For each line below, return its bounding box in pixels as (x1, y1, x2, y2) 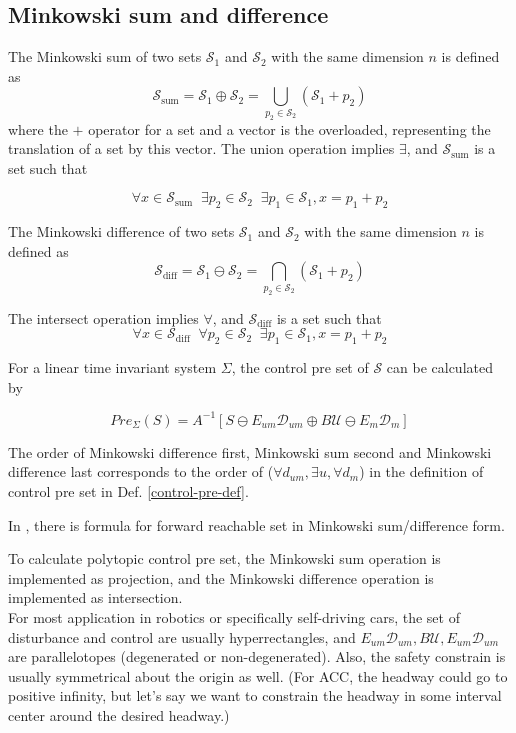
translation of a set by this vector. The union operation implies (8, 138, 395, 159)
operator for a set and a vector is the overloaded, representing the (88, 118, 491, 139)
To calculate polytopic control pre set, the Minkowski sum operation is (8, 548, 441, 569)
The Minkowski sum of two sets (8, 46, 202, 67)
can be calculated (386, 357, 493, 378)
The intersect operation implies (8, 307, 199, 328)
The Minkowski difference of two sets (8, 221, 235, 242)
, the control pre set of (231, 357, 369, 378)
